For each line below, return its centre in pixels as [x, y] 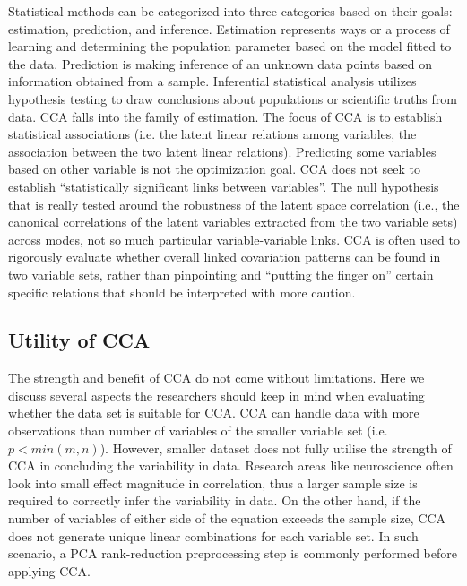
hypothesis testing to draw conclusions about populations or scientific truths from [233, 98]
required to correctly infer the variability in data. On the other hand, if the [215, 500]
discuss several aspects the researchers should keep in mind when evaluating [216, 395]
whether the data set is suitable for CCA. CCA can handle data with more [214, 413]
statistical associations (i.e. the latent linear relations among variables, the [212, 134]
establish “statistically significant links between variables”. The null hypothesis [224, 186]
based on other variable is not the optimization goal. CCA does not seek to [215, 169]
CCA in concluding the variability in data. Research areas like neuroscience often [231, 465]
